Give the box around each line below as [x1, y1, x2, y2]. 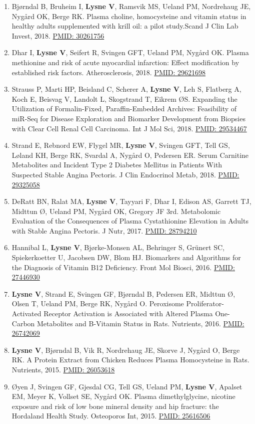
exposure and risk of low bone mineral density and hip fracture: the [11, 400, 219, 411]
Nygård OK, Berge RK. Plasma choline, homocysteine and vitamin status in [11, 11, 246, 21]
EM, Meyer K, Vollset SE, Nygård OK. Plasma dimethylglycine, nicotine [11, 391, 235, 401]
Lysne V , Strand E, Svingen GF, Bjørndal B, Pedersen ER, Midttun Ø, [11, 288, 235, 299]
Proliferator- [186, 298, 224, 309]
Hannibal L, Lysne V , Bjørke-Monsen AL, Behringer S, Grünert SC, [11, 242, 224, 253]
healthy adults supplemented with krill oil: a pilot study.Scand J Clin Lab [11, 21, 238, 31]
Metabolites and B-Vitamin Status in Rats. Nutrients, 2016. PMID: [37, 318, 244, 328]
